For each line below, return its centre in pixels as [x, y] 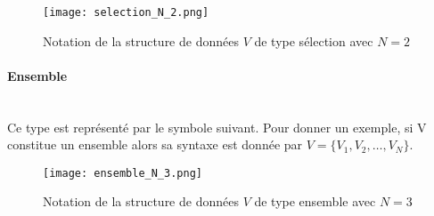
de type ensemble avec [315, 201]
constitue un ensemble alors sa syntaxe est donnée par [155, 144]
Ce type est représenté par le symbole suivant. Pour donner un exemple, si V [217, 127]
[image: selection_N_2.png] [126, 12]
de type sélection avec [314, 40]
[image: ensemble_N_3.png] [123, 173]
